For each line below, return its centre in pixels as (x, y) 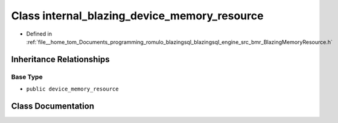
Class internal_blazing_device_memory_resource (137, 16)
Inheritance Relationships (60, 59)
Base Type (27, 77)
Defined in (39, 34)
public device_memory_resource (72, 89)
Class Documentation (53, 106)
